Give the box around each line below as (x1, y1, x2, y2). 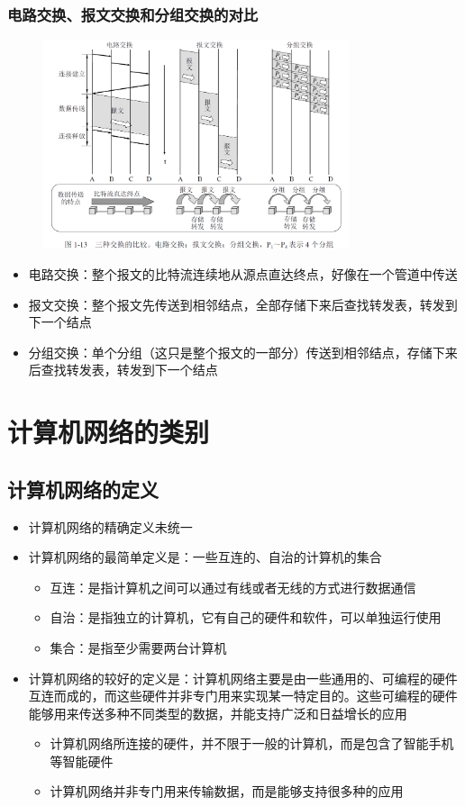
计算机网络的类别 (7, 413, 210, 450)
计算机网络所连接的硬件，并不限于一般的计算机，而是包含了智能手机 (50, 734, 454, 753)
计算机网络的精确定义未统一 (28, 517, 193, 536)
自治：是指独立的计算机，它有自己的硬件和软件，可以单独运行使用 (50, 608, 442, 627)
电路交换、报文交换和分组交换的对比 (7, 3, 259, 25)
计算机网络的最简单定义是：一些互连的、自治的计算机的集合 (28, 548, 382, 566)
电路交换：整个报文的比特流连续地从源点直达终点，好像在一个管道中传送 (28, 265, 458, 283)
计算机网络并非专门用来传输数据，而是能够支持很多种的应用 (50, 782, 404, 801)
